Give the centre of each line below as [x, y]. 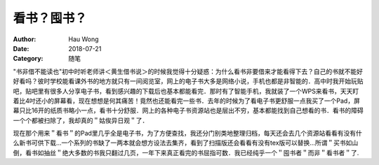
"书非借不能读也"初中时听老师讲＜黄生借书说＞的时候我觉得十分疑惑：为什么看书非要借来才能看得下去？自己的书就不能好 [188, 71]
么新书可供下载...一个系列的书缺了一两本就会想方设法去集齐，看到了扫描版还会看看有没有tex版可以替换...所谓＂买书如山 [186, 143]
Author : [25, 39]
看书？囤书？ [50, 18]
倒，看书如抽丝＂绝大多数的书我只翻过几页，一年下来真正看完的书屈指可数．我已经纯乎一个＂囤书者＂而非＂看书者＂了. [186, 152]
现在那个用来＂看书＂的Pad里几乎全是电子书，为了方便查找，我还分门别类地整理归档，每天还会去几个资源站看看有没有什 [188, 134]
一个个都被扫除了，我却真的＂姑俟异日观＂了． [81, 120]
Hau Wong [84, 39]
